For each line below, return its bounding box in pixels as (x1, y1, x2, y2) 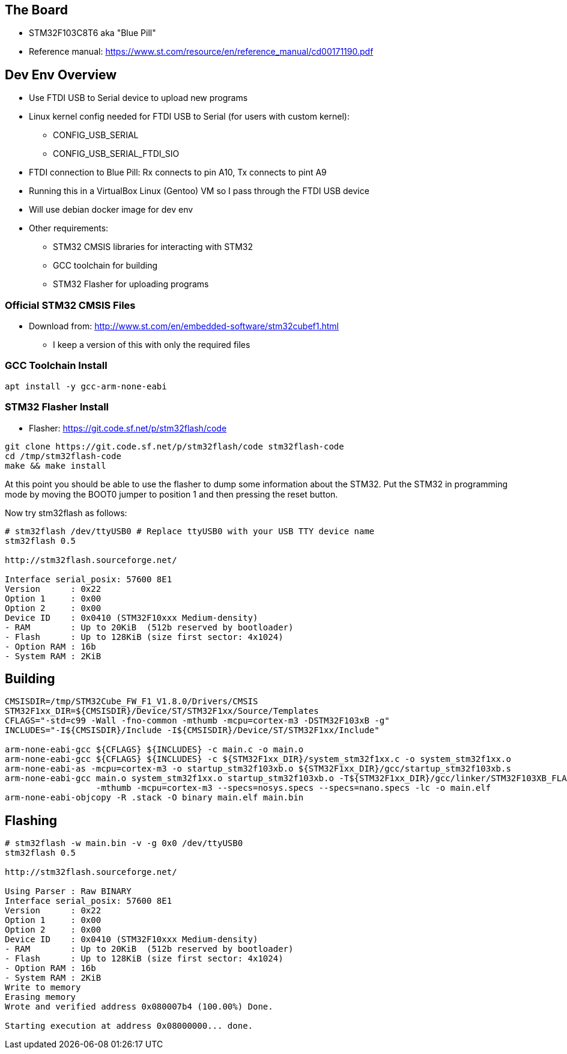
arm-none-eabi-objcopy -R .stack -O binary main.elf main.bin (5, 793, 304, 803)
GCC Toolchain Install (5, 359, 108, 372)
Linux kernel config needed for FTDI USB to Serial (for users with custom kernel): (29, 111, 350, 122)
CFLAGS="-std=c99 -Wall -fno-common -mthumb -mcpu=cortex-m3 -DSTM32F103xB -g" (5, 716, 390, 726)
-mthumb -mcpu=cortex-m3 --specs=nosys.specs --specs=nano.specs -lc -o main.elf (96, 783, 491, 793)
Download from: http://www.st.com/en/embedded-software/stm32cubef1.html (29, 321, 339, 332)
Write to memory (5, 982, 81, 993)
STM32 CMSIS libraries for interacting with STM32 (53, 242, 253, 252)
